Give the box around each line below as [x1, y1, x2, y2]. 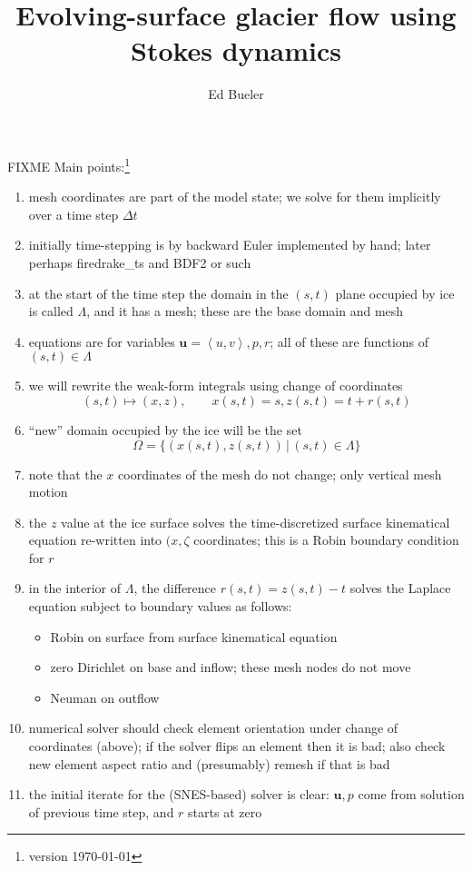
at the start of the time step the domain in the [28, 283, 289, 302]
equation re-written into [28, 530, 162, 549]
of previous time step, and [28, 802, 174, 821]
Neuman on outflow [50, 687, 160, 707]
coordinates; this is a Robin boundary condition [193, 530, 459, 549]
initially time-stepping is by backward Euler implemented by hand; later [28, 235, 431, 254]
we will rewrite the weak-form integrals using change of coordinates [28, 376, 403, 395]
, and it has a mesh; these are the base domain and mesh [86, 302, 404, 321]
